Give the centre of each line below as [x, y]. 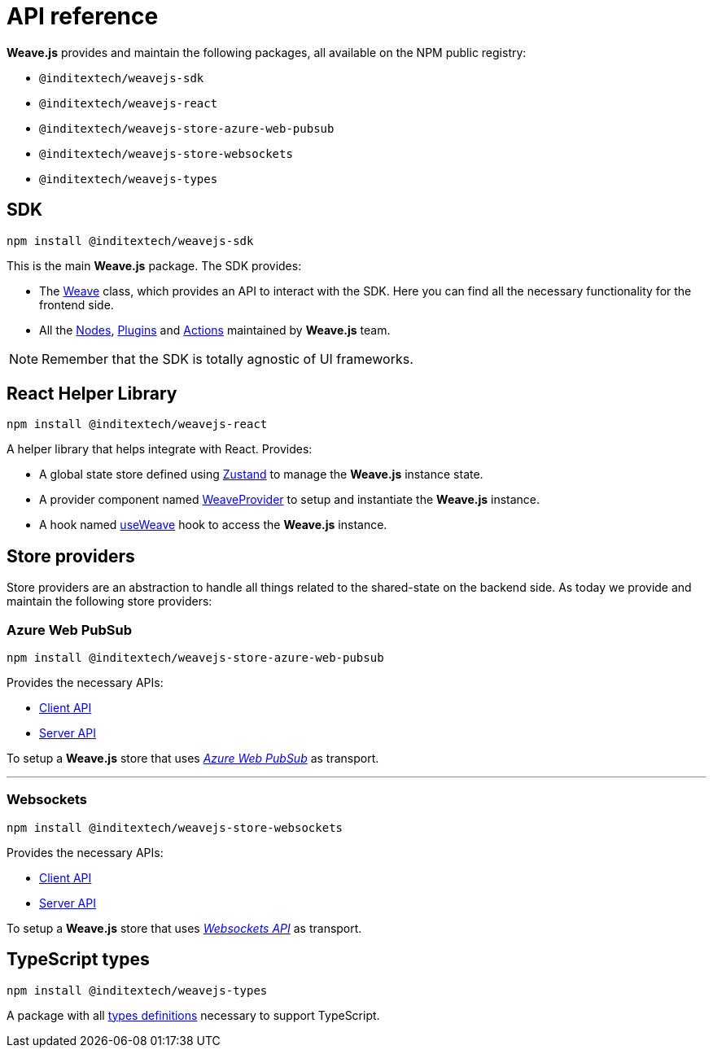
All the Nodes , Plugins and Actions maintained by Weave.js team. [215, 330]
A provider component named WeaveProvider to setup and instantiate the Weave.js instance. [290, 500]
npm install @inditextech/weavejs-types [137, 990]
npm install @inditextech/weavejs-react [137, 424]
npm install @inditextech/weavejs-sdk [130, 241]
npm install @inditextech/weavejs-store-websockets [175, 827]
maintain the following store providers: [109, 601]
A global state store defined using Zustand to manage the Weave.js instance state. [261, 475]
